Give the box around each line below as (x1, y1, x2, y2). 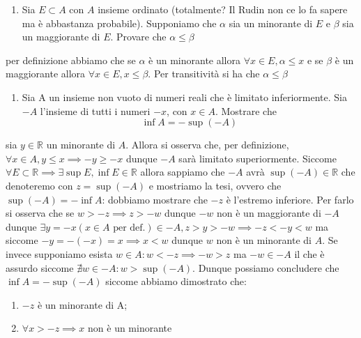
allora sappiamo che (140, 164, 225, 179)
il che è (294, 246, 325, 261)
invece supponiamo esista (6, 246, 113, 261)
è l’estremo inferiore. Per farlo (226, 192, 354, 206)
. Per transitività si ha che (148, 66, 260, 81)
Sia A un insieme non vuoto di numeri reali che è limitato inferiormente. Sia (22, 89, 347, 104)
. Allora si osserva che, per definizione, (125, 137, 289, 152)
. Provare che (110, 29, 167, 44)
